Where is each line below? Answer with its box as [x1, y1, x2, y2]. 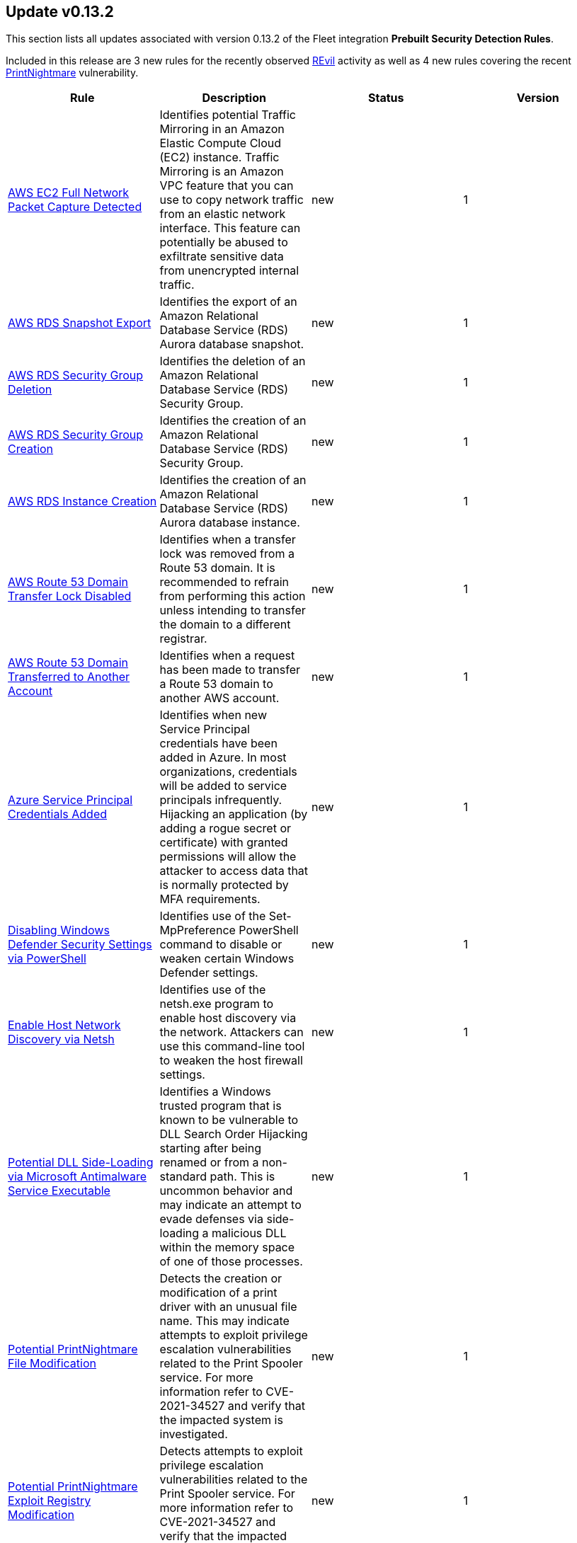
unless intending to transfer [159, 603, 306, 618]
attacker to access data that [159, 864, 309, 878]
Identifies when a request [159, 648, 295, 663]
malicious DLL [212, 1226, 287, 1241]
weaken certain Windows [159, 951, 295, 966]
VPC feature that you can [159, 178, 294, 193]
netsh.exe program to [159, 997, 274, 1011]
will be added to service [159, 779, 287, 793]
